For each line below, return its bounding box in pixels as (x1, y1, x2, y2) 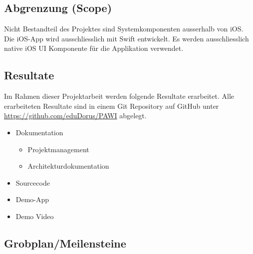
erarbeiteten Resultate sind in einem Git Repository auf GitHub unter (4, 100, 219, 111)
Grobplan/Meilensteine (4, 235, 126, 251)
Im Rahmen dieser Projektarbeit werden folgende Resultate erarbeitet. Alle (4, 91, 235, 101)
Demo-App (15, 194, 49, 205)
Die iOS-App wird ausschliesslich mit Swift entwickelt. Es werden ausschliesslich (4, 33, 249, 43)
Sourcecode (15, 177, 50, 188)
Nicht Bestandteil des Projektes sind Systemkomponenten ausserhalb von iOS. (4, 23, 244, 34)
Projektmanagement (27, 144, 89, 154)
